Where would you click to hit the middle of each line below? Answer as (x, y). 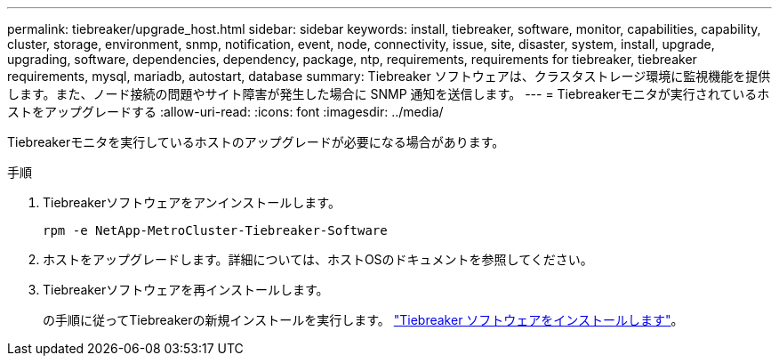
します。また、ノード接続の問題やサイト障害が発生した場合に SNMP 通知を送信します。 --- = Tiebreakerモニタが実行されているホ (389, 94)
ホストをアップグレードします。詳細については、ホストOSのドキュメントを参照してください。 (318, 259)
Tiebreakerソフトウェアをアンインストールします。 (192, 202)
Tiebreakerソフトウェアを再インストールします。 (186, 290)
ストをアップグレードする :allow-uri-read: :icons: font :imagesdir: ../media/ (225, 112)
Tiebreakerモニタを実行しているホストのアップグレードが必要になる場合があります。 (256, 142)
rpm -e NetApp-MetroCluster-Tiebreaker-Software (215, 230)
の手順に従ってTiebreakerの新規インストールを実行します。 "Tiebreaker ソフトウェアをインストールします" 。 (363, 320)
